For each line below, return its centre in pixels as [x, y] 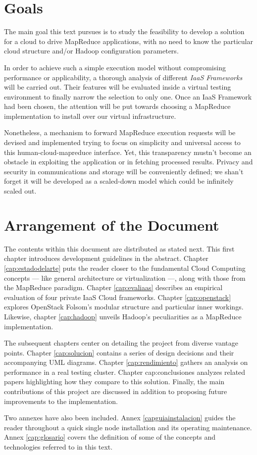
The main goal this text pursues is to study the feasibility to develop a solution [124, 31]
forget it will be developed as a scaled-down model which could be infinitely [119, 181]
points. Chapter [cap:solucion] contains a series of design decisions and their [119, 352]
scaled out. [20, 191]
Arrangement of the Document [112, 225]
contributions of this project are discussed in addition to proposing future [116, 391]
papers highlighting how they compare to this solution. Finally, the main [114, 381]
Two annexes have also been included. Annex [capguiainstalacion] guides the [120, 418]
